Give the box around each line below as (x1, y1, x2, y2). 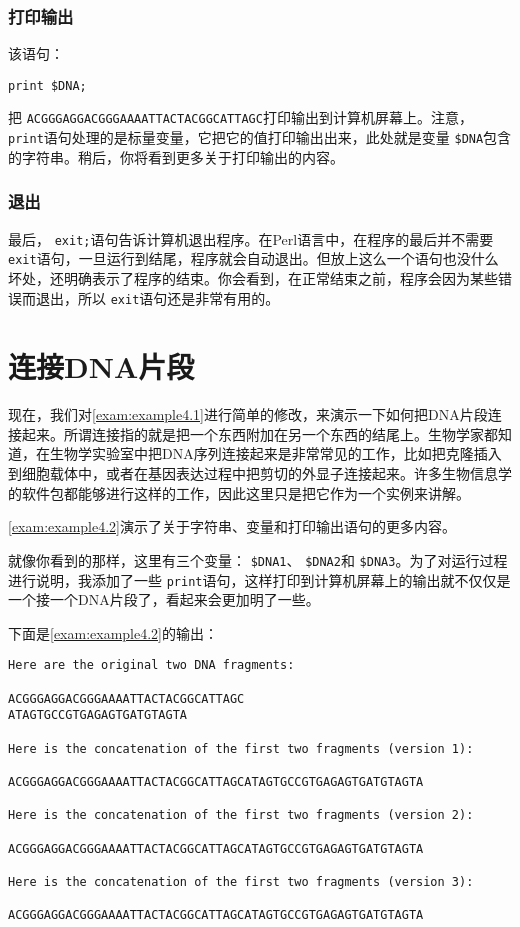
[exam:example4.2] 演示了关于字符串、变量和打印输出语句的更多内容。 (8, 516, 456, 537)
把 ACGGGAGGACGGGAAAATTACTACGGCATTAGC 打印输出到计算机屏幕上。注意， (8, 107, 473, 128)
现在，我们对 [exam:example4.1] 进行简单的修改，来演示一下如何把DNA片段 (8, 404, 488, 425)
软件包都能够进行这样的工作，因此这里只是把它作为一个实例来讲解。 (21, 482, 470, 503)
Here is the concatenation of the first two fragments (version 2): (8, 808, 474, 823)
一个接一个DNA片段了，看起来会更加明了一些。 (8, 589, 320, 610)
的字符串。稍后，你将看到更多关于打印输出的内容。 (8, 146, 344, 167)
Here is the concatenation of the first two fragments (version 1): (8, 741, 474, 756)
